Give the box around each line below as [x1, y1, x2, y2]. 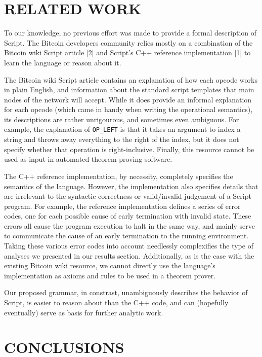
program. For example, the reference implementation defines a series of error [4, 200, 241, 211]
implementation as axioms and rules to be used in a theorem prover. [4, 270, 216, 280]
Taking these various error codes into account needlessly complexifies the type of [4, 240, 253, 251]
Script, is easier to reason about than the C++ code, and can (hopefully [4, 297, 229, 308]
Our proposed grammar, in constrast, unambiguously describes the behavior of [4, 287, 248, 298]
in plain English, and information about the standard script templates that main [4, 84, 254, 95]
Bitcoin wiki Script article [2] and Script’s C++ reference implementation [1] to [4, 47, 251, 58]
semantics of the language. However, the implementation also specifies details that [4, 181, 258, 191]
